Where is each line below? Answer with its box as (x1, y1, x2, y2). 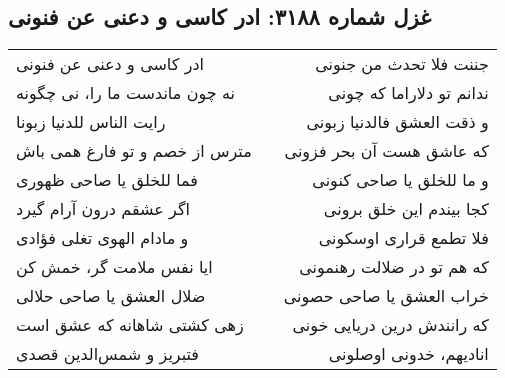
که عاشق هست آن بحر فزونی (284, 139, 489, 163)
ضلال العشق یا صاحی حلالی (16, 284, 206, 308)
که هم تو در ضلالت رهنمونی (299, 255, 489, 279)
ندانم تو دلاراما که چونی (328, 81, 489, 105)
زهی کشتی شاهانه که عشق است (16, 313, 244, 337)
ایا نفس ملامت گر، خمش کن (16, 255, 213, 279)
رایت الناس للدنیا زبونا (16, 110, 166, 134)
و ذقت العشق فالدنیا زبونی (306, 110, 489, 134)
